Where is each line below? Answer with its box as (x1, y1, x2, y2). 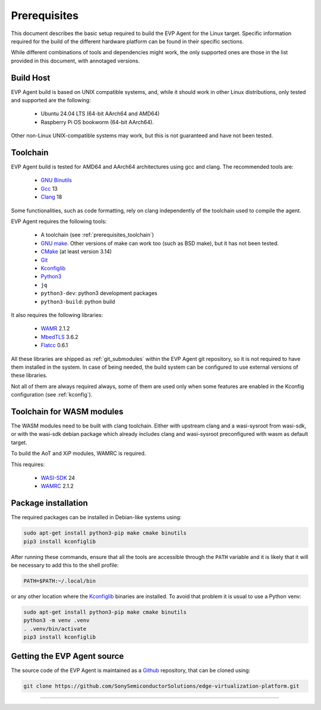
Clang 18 (40, 193, 62, 200)
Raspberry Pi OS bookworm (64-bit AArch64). (40, 118, 154, 125)
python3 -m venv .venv (23, 617, 90, 624)
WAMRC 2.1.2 (40, 482, 74, 490)
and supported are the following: (11, 97, 92, 104)
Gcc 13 (40, 185, 58, 192)
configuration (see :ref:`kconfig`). (11, 391, 93, 398)
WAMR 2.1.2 (40, 325, 70, 332)
